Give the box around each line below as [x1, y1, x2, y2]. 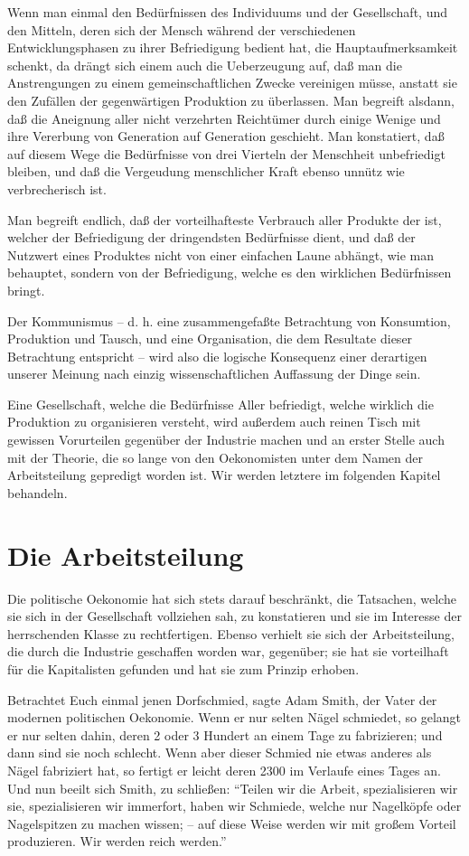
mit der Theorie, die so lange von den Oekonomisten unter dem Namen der [7, 447, 423, 466]
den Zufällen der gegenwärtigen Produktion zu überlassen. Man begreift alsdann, [7, 90, 455, 109]
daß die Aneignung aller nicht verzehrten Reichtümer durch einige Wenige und [7, 108, 441, 127]
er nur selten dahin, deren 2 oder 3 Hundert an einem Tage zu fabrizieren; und [7, 725, 443, 744]
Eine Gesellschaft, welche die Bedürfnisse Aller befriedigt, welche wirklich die [7, 394, 434, 413]
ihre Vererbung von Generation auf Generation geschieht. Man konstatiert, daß [7, 127, 445, 146]
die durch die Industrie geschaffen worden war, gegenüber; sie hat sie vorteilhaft [7, 642, 449, 661]
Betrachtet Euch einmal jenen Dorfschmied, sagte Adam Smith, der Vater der [7, 690, 437, 709]
